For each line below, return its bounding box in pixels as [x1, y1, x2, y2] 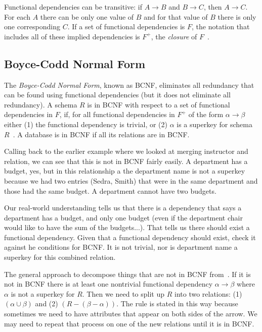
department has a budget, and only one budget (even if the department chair [4, 212, 243, 223]
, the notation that [191, 21, 250, 32]
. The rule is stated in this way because [116, 298, 238, 309]
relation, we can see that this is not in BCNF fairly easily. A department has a [4, 155, 248, 166]
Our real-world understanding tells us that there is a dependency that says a [4, 202, 242, 213]
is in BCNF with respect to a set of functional [87, 99, 230, 109]
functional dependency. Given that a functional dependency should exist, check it [4, 232, 256, 242]
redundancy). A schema [4, 99, 77, 109]
